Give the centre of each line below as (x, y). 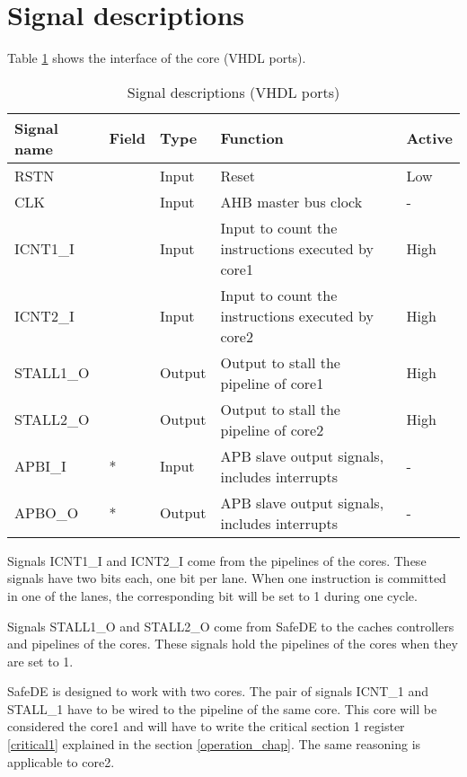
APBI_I (40, 466)
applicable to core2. (61, 761)
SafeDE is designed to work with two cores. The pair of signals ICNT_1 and (218, 691)
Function (252, 138)
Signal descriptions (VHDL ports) (233, 92)
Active (429, 138)
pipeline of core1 (272, 383)
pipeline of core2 (272, 429)
